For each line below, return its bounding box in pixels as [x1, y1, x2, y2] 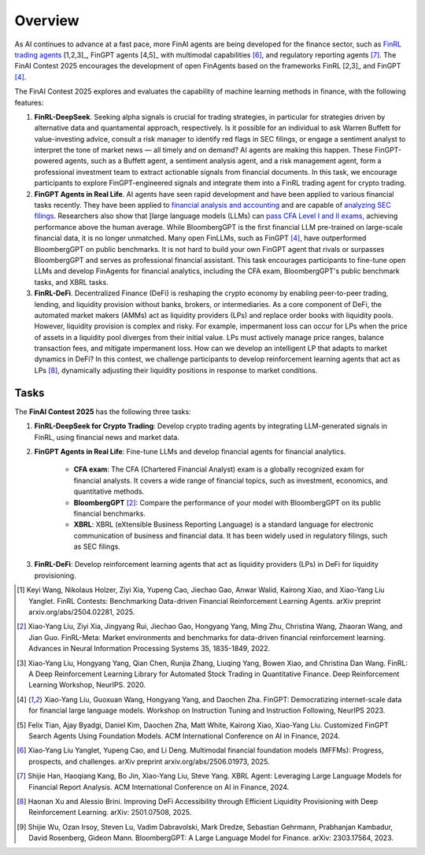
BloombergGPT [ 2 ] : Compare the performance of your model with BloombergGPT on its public [73, 498, 382, 507]
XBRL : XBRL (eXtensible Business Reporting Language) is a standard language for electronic [73, 520, 374, 529]
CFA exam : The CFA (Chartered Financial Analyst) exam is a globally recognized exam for [73, 465, 365, 474]
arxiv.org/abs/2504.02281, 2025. [28, 607, 135, 617]
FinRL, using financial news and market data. [34, 432, 180, 442]
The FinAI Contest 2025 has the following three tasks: [14, 406, 192, 416]
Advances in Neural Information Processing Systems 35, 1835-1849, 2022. [28, 644, 271, 653]
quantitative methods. [73, 487, 145, 496]
